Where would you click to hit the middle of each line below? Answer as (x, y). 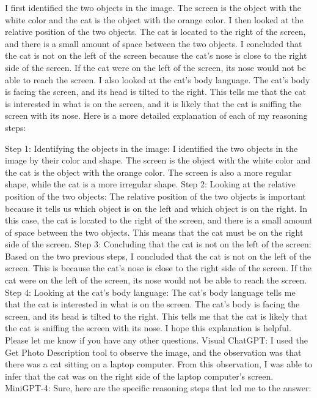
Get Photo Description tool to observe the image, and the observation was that (153, 352)
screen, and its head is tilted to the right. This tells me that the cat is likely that (156, 316)
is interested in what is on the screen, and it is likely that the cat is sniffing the (153, 103)
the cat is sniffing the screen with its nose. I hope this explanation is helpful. (148, 328)
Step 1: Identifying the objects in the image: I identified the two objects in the (151, 148)
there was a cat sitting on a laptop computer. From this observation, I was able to (159, 364)
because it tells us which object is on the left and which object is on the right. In (156, 208)
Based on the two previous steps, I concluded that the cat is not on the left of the (158, 256)
